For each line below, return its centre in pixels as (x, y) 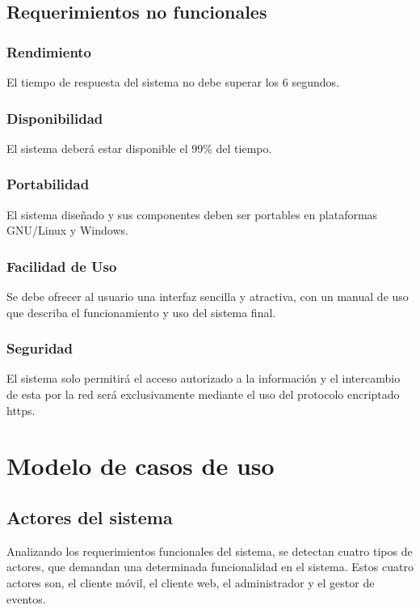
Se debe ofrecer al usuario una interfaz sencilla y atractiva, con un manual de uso (208, 297)
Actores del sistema (90, 517)
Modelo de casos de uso (141, 466)
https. (21, 410)
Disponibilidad (55, 118)
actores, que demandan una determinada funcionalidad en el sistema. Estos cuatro (210, 567)
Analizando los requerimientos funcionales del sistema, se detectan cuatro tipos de (210, 551)
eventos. (26, 598)
